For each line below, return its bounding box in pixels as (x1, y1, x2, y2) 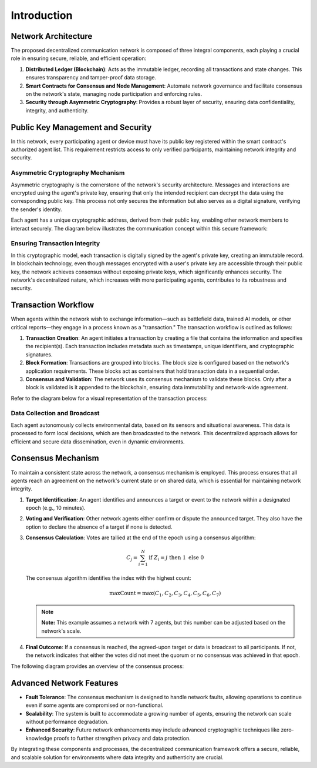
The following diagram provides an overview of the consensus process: (11, 662, 184, 670)
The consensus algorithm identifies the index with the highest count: (25, 575, 191, 582)
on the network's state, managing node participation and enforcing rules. (25, 91, 203, 98)
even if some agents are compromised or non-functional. (25, 702, 164, 709)
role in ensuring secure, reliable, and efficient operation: (11, 55, 147, 62)
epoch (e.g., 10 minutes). (25, 505, 86, 512)
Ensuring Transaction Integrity (11, 239, 100, 248)
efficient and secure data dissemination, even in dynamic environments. (11, 438, 185, 445)
